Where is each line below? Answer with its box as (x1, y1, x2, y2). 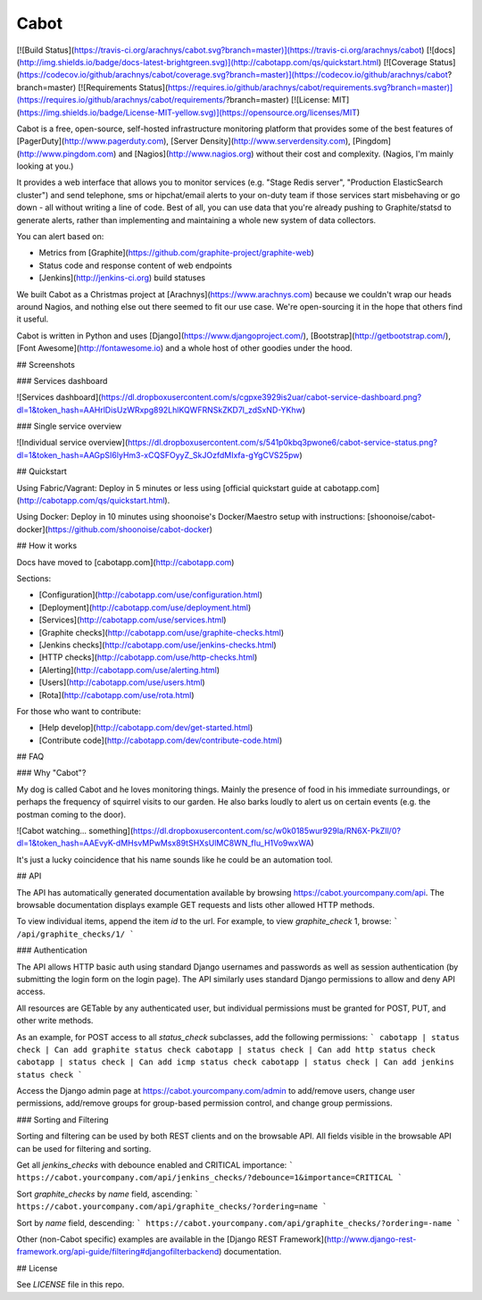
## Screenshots (16, 359, 76, 370)
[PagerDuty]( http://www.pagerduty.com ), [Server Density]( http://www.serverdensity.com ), (16, 136, 352, 146)
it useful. (16, 313, 49, 325)
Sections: (16, 573, 52, 584)
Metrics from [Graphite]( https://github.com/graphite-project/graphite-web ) (38, 247, 314, 258)
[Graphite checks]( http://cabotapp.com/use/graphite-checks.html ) (38, 627, 285, 637)
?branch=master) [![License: (225, 95, 330, 105)
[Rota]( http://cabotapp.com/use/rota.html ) (38, 689, 195, 700)
